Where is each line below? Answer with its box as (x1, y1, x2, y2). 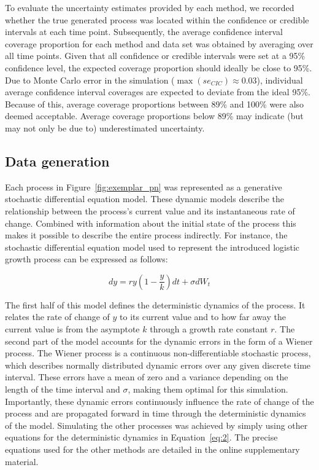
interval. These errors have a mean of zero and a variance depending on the (5, 370, 288, 383)
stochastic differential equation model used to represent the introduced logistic (5, 240, 300, 253)
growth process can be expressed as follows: (5, 253, 168, 265)
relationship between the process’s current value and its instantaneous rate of (5, 204, 295, 217)
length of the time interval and (5, 383, 120, 396)
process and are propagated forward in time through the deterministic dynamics (5, 407, 306, 420)
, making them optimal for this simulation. (128, 383, 288, 396)
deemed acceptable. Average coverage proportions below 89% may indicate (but (5, 109, 304, 122)
